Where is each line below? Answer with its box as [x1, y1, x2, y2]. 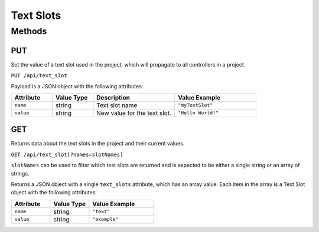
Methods [11, 26, 47, 37]
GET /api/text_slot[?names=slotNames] [11, 151, 123, 158]
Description [96, 93, 130, 101]
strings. [11, 170, 30, 177]
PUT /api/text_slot [11, 72, 67, 79]
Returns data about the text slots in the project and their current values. [11, 140, 185, 147]
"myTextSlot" [178, 102, 213, 108]
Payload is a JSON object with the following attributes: [11, 82, 144, 90]
